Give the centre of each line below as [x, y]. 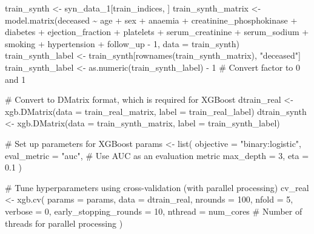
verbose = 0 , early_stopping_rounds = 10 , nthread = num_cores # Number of [154, 211]
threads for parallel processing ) [64, 223]
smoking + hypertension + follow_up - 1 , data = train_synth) [122, 43]
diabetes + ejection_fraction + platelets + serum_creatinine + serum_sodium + [157, 32]
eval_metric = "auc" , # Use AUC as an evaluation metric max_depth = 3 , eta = [157, 155]
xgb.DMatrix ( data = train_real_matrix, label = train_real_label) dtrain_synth [156, 111]
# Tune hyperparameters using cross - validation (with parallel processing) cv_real [157, 187]
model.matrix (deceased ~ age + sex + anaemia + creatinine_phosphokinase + [151, 20]
